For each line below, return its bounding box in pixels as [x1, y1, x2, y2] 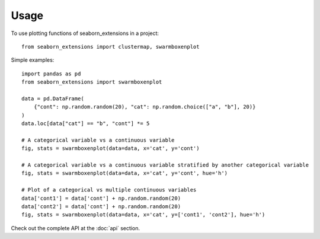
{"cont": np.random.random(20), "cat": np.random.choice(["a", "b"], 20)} [33, 104, 256, 110]
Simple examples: [11, 56, 55, 63]
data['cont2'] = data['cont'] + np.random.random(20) [21, 203, 181, 210]
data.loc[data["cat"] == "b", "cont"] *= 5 [21, 120, 150, 127]
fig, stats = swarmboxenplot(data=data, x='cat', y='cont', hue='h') [21, 170, 228, 177]
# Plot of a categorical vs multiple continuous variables [21, 187, 197, 193]
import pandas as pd [21, 70, 81, 77]
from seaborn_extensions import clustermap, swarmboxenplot [21, 43, 200, 50]
